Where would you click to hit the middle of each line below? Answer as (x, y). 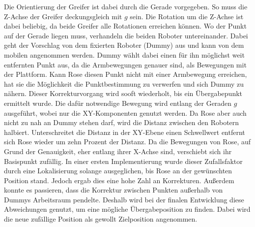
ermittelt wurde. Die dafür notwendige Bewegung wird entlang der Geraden (118, 103)
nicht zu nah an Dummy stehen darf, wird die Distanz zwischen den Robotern (122, 122)
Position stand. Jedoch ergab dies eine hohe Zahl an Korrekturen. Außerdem (119, 180)
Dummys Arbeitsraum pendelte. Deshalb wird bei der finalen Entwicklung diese (124, 199)
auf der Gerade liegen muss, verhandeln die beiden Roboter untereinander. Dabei (126, 35)
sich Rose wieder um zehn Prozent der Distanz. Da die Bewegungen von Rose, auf (127, 142)
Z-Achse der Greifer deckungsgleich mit (63, 16)
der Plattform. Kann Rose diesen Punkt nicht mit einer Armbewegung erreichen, (126, 74)
